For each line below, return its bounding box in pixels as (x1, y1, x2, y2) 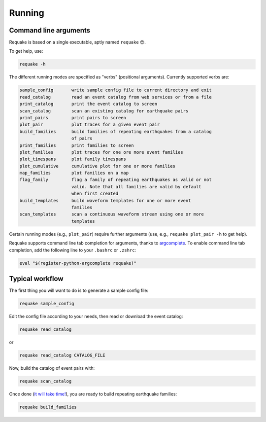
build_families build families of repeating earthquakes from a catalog (19, 129, 212, 134)
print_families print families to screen (19, 142, 134, 148)
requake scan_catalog (19, 378, 72, 384)
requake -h (19, 62, 46, 67)
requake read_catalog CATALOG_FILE (19, 352, 105, 358)
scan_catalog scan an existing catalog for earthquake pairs (19, 108, 189, 113)
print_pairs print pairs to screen (19, 115, 127, 120)
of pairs (71, 136, 93, 141)
